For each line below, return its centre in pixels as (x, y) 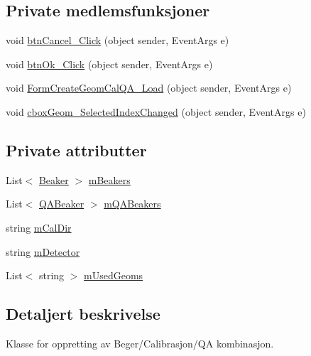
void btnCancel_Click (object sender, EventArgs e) (118, 40)
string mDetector (43, 251)
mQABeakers (132, 204)
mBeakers (109, 179)
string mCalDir (39, 227)
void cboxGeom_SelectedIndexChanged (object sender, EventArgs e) (156, 111)
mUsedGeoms (114, 275)
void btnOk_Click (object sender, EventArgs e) (109, 64)
